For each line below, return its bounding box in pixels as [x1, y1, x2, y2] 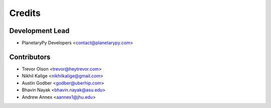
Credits [9, 7, 41, 18]
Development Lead [9, 26, 70, 35]
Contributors [9, 52, 51, 61]
